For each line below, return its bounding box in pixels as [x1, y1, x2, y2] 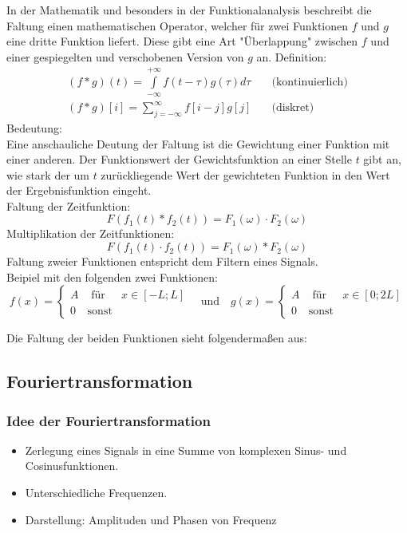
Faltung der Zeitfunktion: [6, 197, 131, 214]
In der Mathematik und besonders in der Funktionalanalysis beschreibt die [6, 2, 372, 18]
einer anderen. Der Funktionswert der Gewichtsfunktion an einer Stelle [6, 151, 352, 168]
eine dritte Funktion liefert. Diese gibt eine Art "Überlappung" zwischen [6, 33, 358, 49]
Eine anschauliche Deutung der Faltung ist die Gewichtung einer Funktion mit [6, 135, 390, 152]
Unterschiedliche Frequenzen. [25, 484, 168, 501]
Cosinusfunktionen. [25, 457, 119, 474]
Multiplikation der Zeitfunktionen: [6, 225, 175, 242]
